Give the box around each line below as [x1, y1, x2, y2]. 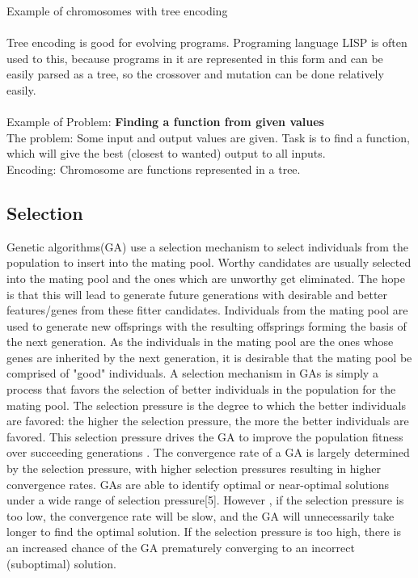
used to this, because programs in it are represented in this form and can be [6, 49, 383, 66]
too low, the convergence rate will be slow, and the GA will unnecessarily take [6, 507, 395, 524]
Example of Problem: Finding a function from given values [6, 113, 324, 130]
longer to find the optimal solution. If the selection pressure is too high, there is [6, 523, 401, 540]
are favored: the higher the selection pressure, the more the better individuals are [6, 412, 409, 429]
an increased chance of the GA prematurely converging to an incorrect [6, 539, 355, 556]
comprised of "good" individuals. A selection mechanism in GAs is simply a [6, 365, 378, 382]
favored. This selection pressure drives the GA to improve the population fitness [6, 428, 403, 445]
